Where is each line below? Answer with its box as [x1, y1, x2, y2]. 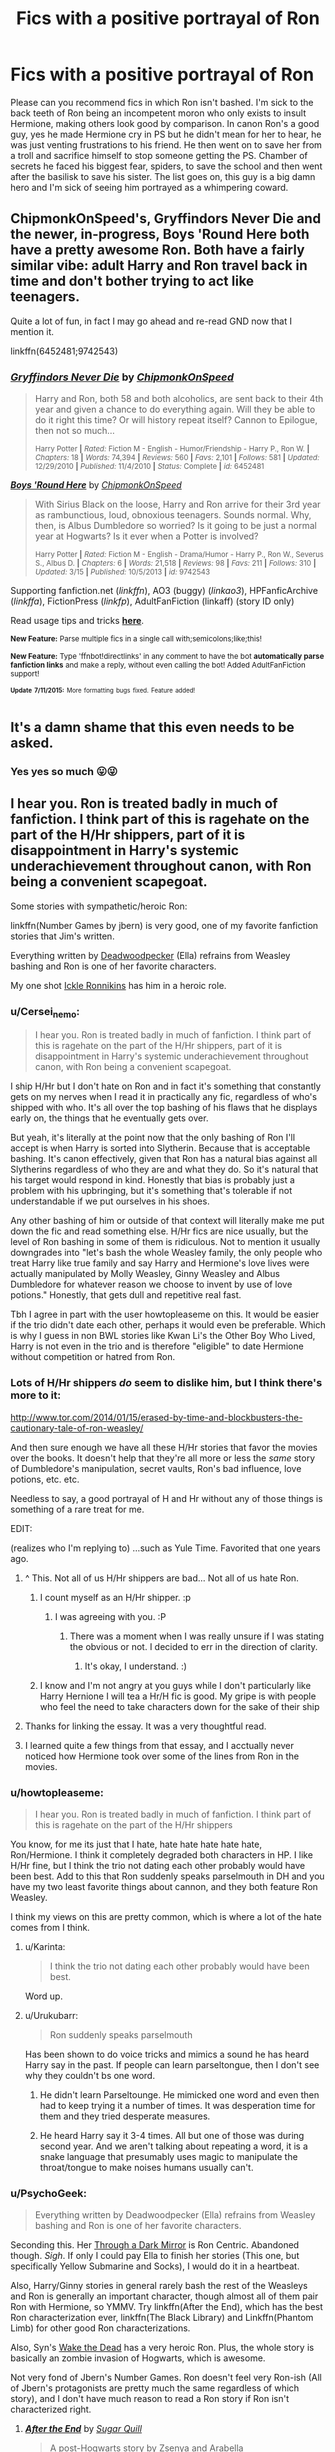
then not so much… [34, 425, 115, 437]
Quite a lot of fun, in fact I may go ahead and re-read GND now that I [10, 315, 293, 327]
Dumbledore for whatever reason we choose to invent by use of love [10, 1278, 293, 1291]
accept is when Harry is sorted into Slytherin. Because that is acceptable [10, 1142, 311, 1154]
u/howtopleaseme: [10, 1785, 104, 1799]
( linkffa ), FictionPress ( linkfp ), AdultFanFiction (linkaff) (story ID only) [10, 595, 295, 607]
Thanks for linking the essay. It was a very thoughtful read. [24, 1720, 267, 1732]
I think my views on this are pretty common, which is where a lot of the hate [10, 1910, 322, 1922]
